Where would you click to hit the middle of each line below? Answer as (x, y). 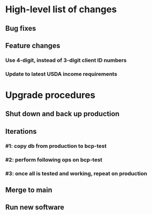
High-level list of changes (61, 9)
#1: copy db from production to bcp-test (56, 146)
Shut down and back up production (62, 114)
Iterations (21, 131)
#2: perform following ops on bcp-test (54, 160)
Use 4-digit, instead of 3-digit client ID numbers (66, 60)
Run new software (35, 208)
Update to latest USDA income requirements (61, 74)
